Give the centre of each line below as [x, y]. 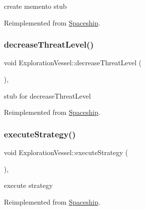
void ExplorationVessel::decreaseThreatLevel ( [73, 63]
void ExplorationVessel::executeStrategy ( [66, 152]
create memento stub [36, 6]
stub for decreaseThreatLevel [48, 95]
